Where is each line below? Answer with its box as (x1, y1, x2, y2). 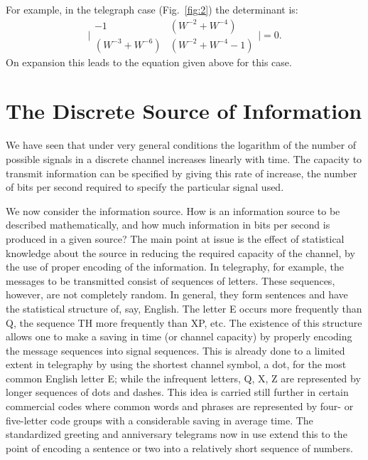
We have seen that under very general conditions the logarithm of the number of (6, 137, 357, 152)
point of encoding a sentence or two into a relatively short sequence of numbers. (6, 440, 353, 455)
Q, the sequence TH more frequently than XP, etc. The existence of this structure (6, 315, 362, 330)
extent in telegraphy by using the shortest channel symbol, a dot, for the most (6, 357, 347, 372)
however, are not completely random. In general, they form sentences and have (6, 287, 348, 302)
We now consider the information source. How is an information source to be (6, 203, 340, 218)
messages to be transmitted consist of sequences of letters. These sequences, (6, 273, 335, 288)
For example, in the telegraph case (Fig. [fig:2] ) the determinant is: (6, 2, 298, 16)
